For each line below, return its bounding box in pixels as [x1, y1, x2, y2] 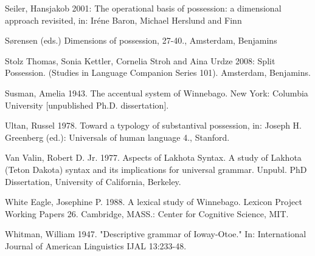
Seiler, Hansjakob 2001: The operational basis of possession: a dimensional [5, 2, 282, 14]
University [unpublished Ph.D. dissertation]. [5, 98, 169, 111]
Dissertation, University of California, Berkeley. [5, 175, 181, 187]
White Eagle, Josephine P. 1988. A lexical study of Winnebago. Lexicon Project [5, 195, 302, 208]
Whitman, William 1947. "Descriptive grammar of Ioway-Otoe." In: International [5, 227, 306, 240]
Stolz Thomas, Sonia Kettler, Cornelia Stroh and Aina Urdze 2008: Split [5, 54, 275, 67]
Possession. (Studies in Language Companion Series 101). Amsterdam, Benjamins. [5, 66, 311, 79]
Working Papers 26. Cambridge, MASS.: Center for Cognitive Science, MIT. [5, 207, 289, 220]
